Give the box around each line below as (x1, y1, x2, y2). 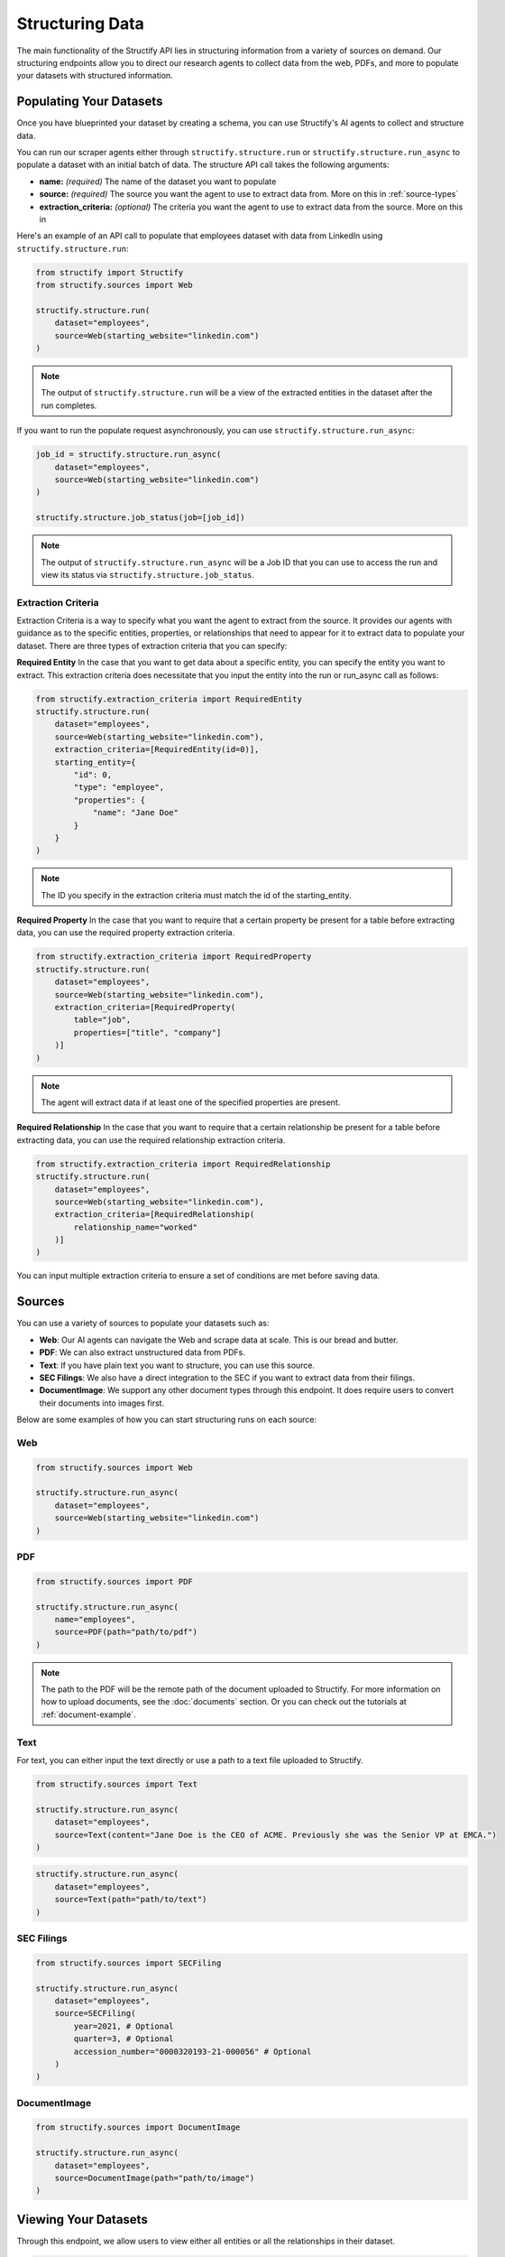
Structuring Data (16, 14, 144, 33)
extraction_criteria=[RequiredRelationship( (54, 1210, 255, 1220)
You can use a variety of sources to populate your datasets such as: (16, 1318, 270, 1329)
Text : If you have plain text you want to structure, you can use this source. (39, 1360, 316, 1370)
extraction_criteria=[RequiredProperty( (54, 1002, 236, 1013)
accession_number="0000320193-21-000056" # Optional (73, 2046, 312, 2057)
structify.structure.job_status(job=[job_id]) (35, 513, 245, 523)
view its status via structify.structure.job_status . (41, 569, 254, 580)
